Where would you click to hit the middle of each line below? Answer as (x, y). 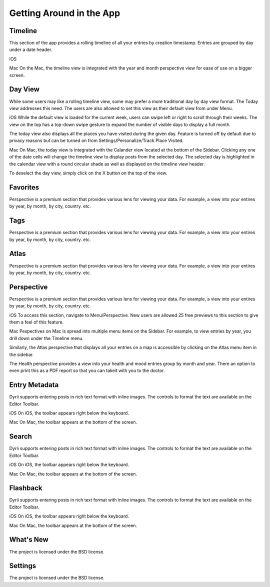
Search (21, 437)
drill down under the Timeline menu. (46, 338)
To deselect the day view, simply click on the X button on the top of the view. (88, 173)
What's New (29, 540)
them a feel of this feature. (36, 322)
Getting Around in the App (65, 13)
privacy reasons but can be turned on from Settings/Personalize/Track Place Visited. (96, 140)
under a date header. (31, 49)
